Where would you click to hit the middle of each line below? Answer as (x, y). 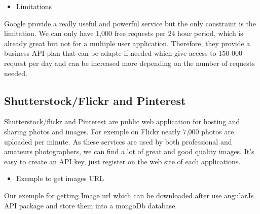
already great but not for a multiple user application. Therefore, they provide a (127, 43)
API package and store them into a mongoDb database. (91, 205)
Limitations (34, 6)
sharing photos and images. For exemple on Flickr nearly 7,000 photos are (119, 131)
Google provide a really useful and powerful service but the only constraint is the (130, 23)
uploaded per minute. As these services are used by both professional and (118, 141)
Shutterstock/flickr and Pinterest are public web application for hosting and (122, 121)
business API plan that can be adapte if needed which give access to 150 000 (123, 53)
